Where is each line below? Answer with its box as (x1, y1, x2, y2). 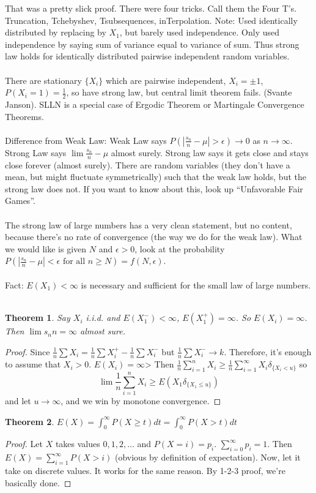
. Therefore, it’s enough (224, 345, 312, 358)
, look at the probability (134, 242, 225, 255)
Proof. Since (5, 345, 50, 358)
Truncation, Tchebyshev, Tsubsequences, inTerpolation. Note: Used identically (5, 13, 298, 26)
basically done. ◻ (5, 476, 72, 489)
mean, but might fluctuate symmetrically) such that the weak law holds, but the (5, 170, 306, 183)
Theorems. (5, 110, 44, 122)
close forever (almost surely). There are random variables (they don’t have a (5, 158, 290, 171)
